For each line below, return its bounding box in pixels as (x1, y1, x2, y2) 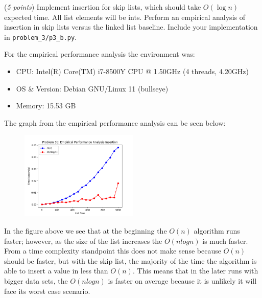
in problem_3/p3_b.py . (4, 31, 77, 42)
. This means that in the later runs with (132, 265, 258, 276)
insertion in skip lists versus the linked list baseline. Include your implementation (4, 21, 258, 32)
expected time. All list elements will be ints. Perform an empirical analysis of (4, 11, 245, 22)
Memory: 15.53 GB (16, 100, 76, 111)
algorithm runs (194, 225, 240, 236)
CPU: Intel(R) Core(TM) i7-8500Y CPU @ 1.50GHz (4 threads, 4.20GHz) (16, 66, 249, 77)
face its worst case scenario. (4, 285, 90, 296)
